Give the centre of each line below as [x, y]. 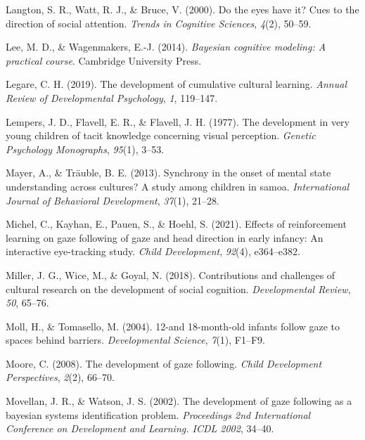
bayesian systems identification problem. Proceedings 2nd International [158, 414]
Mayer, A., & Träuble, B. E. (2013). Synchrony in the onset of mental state [168, 173]
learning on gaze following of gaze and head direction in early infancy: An [165, 237]
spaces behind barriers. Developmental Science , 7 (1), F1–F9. [136, 340]
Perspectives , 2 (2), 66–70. [60, 377]
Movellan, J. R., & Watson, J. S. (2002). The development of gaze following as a [179, 401]
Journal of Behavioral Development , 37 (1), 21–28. [113, 200]
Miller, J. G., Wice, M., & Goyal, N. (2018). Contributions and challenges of [171, 274]
